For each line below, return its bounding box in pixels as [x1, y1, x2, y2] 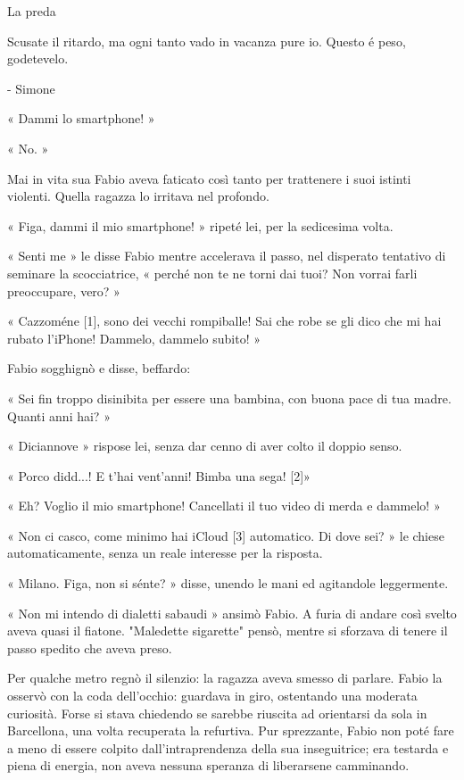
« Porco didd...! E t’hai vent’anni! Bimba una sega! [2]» [7, 466, 311, 485]
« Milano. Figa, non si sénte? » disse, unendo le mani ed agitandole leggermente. [7, 574, 449, 593]
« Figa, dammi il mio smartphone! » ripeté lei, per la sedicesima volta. [7, 216, 394, 235]
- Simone [7, 79, 55, 97]
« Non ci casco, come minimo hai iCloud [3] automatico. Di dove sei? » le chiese [7, 526, 444, 544]
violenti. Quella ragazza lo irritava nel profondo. [7, 187, 269, 205]
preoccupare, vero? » [7, 281, 120, 300]
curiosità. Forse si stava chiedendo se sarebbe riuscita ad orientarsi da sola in [7, 703, 427, 722]
